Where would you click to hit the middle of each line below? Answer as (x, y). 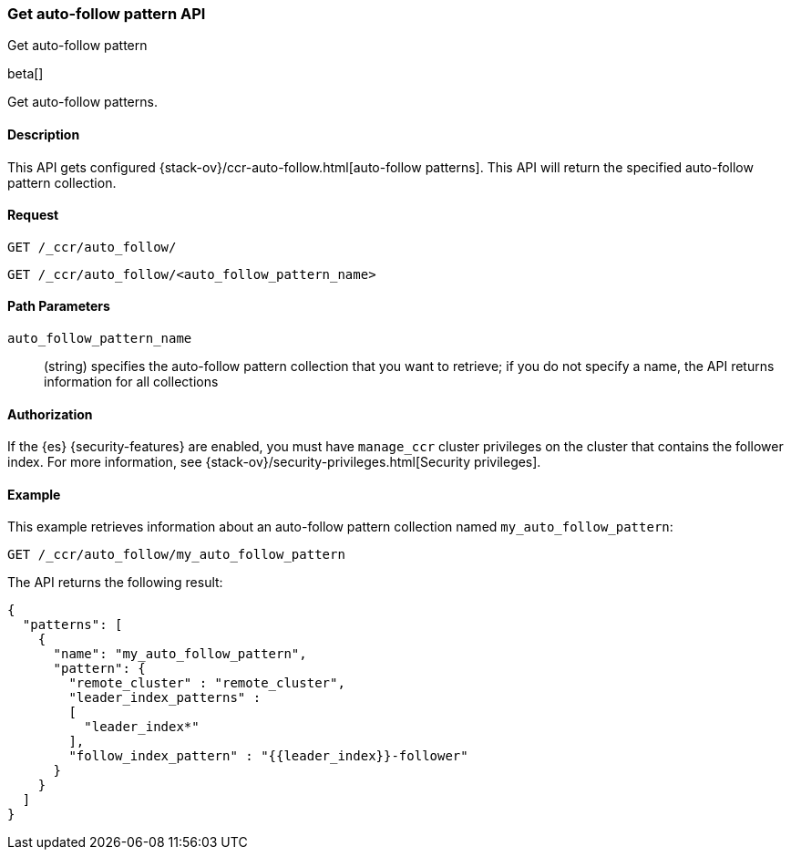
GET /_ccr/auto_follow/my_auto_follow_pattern (176, 555)
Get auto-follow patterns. (82, 102)
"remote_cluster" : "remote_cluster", (207, 683)
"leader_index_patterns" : (165, 698)
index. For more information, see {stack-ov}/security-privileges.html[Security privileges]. (274, 462)
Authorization (50, 414)
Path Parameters (59, 306)
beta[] (26, 74)
